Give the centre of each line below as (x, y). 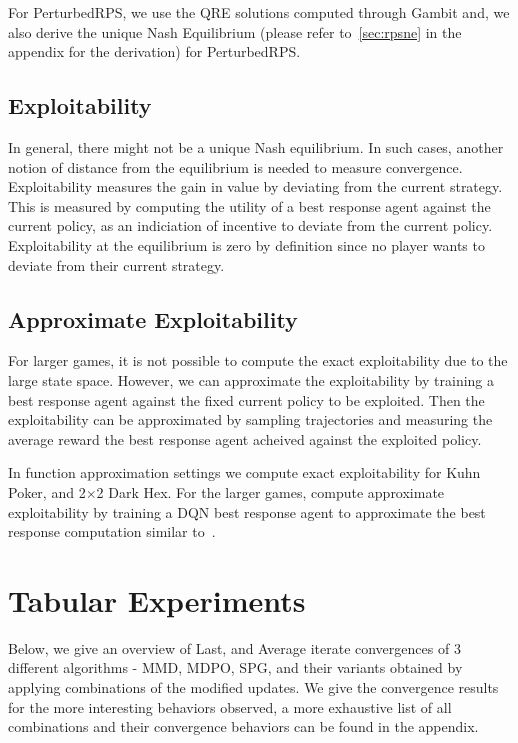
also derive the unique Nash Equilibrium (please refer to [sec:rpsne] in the (235, 31)
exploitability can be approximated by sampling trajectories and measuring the (250, 419)
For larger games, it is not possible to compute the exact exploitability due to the (258, 360)
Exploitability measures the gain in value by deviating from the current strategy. (255, 186)
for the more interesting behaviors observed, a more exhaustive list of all (230, 706)
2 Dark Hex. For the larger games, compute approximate (270, 491)
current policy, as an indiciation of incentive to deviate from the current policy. (250, 225)
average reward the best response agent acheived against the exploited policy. (245, 438)
